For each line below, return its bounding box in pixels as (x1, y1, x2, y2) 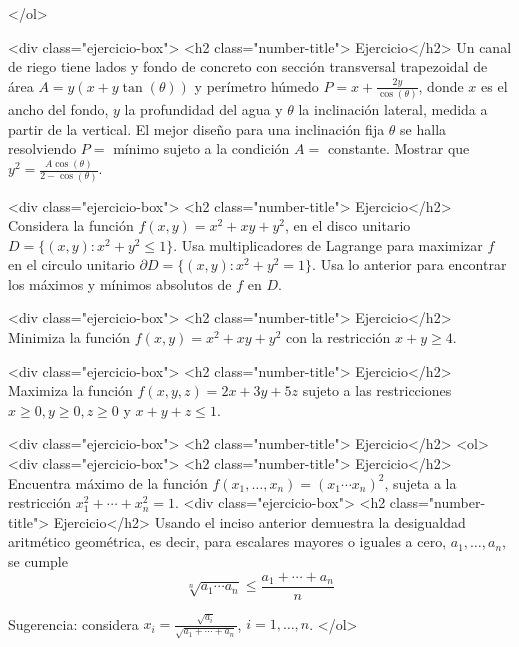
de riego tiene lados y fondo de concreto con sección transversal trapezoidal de (8, 56, 488, 77)
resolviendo (8, 138, 77, 159)
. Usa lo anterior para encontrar (312, 254, 507, 275)
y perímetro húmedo (194, 75, 319, 96)
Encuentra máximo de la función (8, 472, 208, 493)
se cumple (8, 551, 68, 571)
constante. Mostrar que (327, 138, 470, 159)
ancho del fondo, (8, 99, 109, 120)
